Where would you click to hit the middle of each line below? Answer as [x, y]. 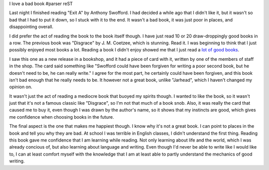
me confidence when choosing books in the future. [62, 117]
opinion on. [21, 87]
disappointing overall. [31, 27]
